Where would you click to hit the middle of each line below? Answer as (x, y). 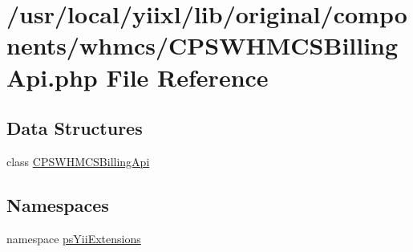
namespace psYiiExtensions (74, 238)
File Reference (187, 77)
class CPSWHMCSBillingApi (78, 161)
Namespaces (58, 204)
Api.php (52, 77)
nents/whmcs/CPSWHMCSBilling (202, 45)
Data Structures (75, 128)
